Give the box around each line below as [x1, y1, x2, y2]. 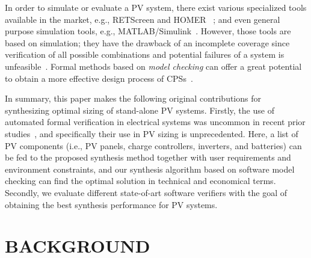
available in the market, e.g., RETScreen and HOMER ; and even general [5, 13, 280, 25]
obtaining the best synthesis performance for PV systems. [5, 198, 218, 210]
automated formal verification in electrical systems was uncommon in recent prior [5, 115, 306, 128]
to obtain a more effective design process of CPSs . [5, 72, 193, 84]
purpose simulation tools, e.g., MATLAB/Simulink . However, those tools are [5, 25, 291, 37]
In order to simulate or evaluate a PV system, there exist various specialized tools [5, 1, 307, 13]
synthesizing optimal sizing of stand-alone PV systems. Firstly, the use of [5, 103, 274, 116]
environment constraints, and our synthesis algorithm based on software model [5, 162, 295, 175]
